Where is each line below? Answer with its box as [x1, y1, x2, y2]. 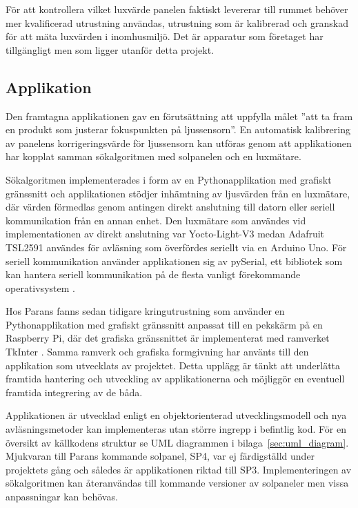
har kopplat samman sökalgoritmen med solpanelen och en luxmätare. [6, 149, 301, 164]
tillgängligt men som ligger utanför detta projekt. [6, 42, 215, 57]
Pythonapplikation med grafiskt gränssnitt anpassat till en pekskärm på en [6, 317, 323, 331]
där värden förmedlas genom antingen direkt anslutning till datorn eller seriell [6, 199, 335, 214]
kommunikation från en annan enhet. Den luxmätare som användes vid [6, 213, 306, 227]
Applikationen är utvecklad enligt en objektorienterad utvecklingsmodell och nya [6, 408, 347, 422]
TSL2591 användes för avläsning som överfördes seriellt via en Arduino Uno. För [6, 240, 347, 254]
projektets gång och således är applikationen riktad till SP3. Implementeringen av [6, 462, 352, 476]
